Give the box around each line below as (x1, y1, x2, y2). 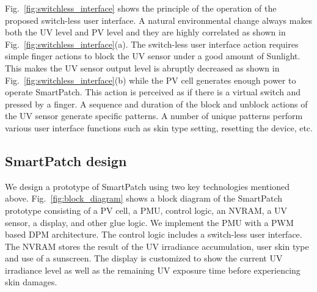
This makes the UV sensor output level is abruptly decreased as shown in (5, 61, 280, 74)
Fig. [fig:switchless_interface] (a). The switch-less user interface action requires (5, 37, 299, 50)
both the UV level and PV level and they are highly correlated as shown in (5, 26, 286, 38)
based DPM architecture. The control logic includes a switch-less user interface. (5, 228, 302, 241)
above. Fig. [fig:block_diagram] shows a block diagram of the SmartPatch (5, 192, 283, 205)
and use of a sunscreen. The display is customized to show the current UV (5, 252, 283, 265)
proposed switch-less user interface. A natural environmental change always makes (5, 13, 313, 26)
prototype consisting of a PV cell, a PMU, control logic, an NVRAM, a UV (5, 203, 288, 216)
